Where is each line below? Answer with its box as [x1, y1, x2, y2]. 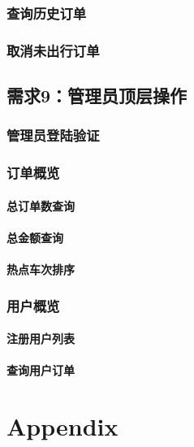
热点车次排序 [6, 261, 75, 278]
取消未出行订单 [6, 40, 100, 60]
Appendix [6, 410, 119, 443]
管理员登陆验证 [6, 125, 100, 145]
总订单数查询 [6, 197, 75, 214]
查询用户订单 [6, 362, 75, 379]
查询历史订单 [6, 2, 87, 23]
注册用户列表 [6, 330, 75, 347]
